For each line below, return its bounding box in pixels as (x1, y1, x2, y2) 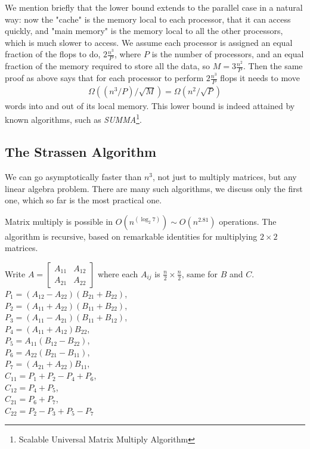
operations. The (219, 215, 277, 227)
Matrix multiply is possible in (5, 215, 113, 227)
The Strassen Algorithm (5, 143, 157, 161)
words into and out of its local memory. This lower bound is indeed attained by (5, 99, 295, 112)
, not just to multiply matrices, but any (153, 170, 297, 182)
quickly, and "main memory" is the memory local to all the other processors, (5, 24, 283, 37)
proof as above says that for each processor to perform (5, 72, 204, 84)
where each (97, 267, 138, 280)
